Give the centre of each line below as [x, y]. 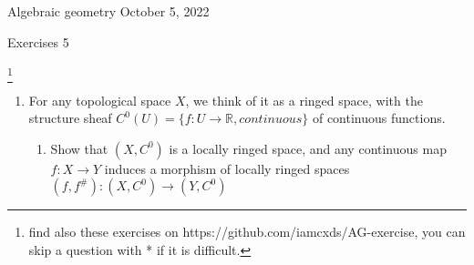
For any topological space [100, 100]
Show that [79, 148]
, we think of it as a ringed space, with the [304, 100]
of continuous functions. [379, 118]
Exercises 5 [38, 41]
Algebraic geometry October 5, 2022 [108, 11]
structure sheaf [70, 118]
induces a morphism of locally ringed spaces [227, 168]
